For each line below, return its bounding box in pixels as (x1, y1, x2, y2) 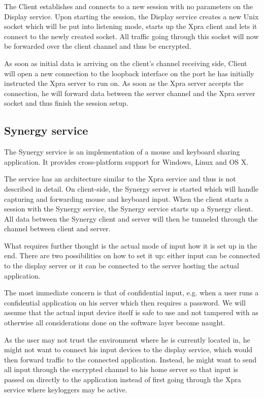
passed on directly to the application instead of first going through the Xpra (4, 374, 241, 385)
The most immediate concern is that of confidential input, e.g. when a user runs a (4, 287, 259, 298)
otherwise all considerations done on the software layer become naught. (4, 317, 225, 328)
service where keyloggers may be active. (4, 384, 127, 394)
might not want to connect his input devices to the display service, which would (4, 344, 253, 355)
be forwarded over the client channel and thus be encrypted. (4, 41, 191, 51)
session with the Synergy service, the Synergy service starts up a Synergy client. (4, 203, 253, 214)
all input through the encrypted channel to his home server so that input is (4, 364, 238, 375)
